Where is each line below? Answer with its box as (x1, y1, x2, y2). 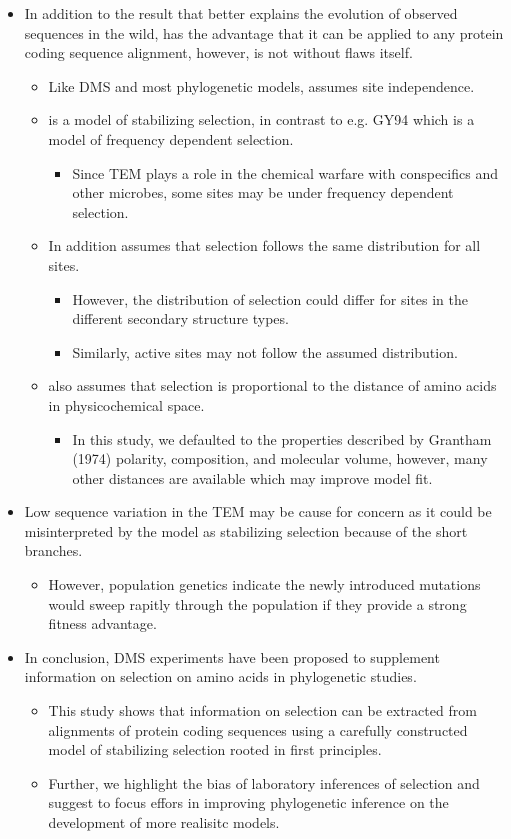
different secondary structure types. (72, 308, 289, 329)
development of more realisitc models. (48, 812, 280, 832)
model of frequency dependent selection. (48, 128, 294, 149)
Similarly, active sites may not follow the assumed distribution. (72, 341, 458, 362)
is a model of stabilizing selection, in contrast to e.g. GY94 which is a (48, 109, 475, 130)
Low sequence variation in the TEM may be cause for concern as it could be (24, 501, 492, 522)
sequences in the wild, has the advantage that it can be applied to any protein (24, 22, 504, 43)
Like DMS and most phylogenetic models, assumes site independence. (48, 75, 475, 96)
